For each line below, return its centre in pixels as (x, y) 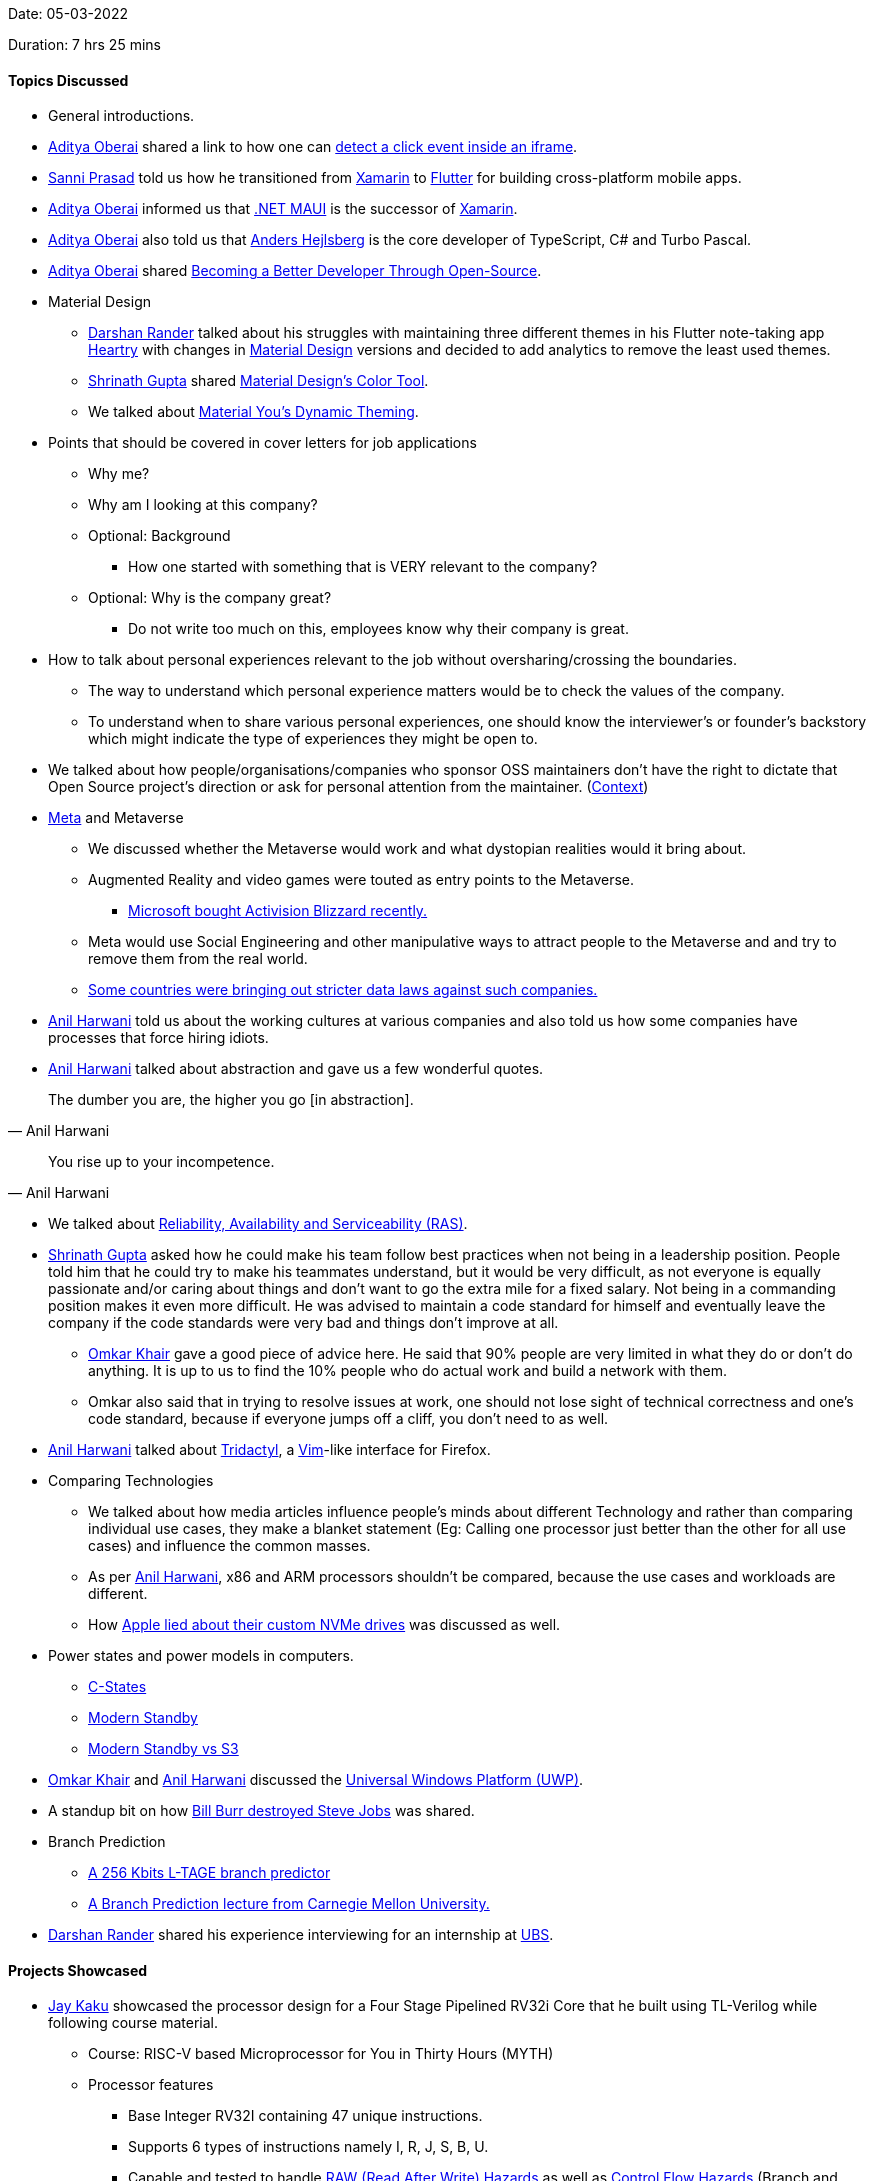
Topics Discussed (68, 80)
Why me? (119, 474)
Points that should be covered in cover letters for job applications (262, 443)
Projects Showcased (78, 1970)
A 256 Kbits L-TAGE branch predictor (209, 1873)
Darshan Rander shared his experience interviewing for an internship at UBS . (301, 1935)
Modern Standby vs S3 (163, 1749)
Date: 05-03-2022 (68, 13)
